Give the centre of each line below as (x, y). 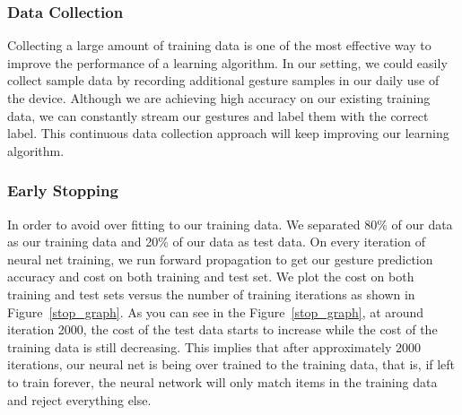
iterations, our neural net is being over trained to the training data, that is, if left (231, 364)
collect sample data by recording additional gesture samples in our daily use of (223, 80)
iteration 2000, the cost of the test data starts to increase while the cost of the (222, 329)
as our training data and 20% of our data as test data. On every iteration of (216, 242)
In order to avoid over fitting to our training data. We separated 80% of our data (230, 224)
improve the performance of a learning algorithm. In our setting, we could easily (227, 62)
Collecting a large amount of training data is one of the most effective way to (219, 45)
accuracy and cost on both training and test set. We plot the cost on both (211, 277)
